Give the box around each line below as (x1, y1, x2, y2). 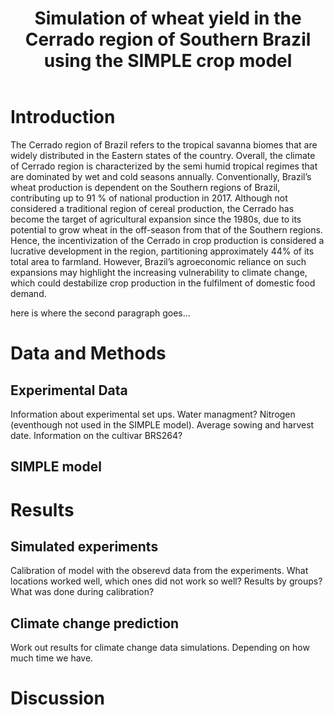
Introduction (10, 106, 116, 129)
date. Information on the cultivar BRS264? (10, 429, 183, 441)
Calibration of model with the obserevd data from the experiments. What (10, 565, 309, 577)
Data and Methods (10, 342, 167, 365)
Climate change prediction (10, 615, 180, 632)
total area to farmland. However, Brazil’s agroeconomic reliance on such (10, 255, 307, 267)
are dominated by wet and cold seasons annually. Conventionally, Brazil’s (10, 170, 312, 182)
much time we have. (10, 652, 94, 664)
